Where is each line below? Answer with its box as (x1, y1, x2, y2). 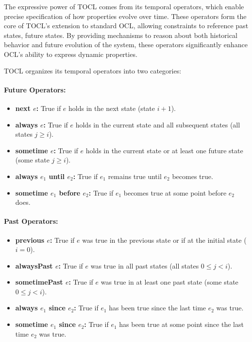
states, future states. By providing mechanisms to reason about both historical (4, 30, 237, 40)
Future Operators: (4, 84, 66, 94)
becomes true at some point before (123, 187, 227, 198)
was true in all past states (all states (90, 260, 199, 270)
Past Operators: (4, 216, 58, 226)
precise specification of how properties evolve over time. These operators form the (4, 11, 247, 21)
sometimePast (15, 277, 63, 287)
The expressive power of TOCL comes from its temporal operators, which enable (4, 1, 244, 11)
